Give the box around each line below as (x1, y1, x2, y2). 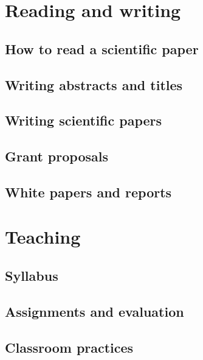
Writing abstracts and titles (5, 75, 183, 94)
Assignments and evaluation (5, 302, 184, 320)
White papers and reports (5, 182, 172, 201)
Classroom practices (5, 337, 134, 356)
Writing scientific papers (5, 111, 162, 130)
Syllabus (5, 266, 58, 285)
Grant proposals (5, 147, 108, 166)
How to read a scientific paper (5, 39, 199, 58)
